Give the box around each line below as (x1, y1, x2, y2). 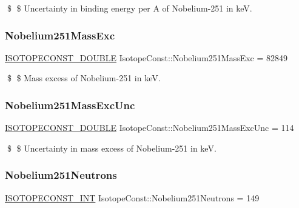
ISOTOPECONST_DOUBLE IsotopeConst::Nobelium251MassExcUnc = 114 (5, 121, 294, 134)
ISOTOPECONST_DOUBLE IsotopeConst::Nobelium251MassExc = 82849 (5, 51, 288, 64)
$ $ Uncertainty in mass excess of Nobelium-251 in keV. (7, 141, 217, 154)
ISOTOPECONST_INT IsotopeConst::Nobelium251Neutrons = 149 (5, 191, 260, 204)
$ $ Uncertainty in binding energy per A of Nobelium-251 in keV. (7, 2, 252, 14)
